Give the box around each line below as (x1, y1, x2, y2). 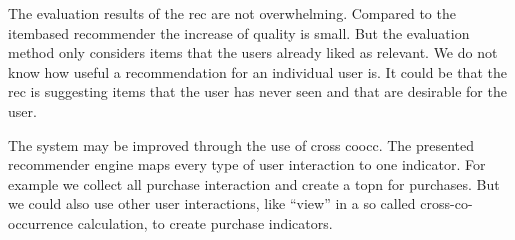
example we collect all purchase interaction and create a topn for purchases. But (8, 173, 500, 194)
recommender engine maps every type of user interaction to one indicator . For (8, 154, 486, 175)
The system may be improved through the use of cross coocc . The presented (8, 134, 475, 155)
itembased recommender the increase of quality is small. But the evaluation (8, 22, 470, 43)
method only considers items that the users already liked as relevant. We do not (8, 42, 498, 63)
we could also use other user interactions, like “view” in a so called (8, 193, 416, 214)
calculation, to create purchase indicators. (77, 212, 333, 233)
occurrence (8, 212, 74, 233)
